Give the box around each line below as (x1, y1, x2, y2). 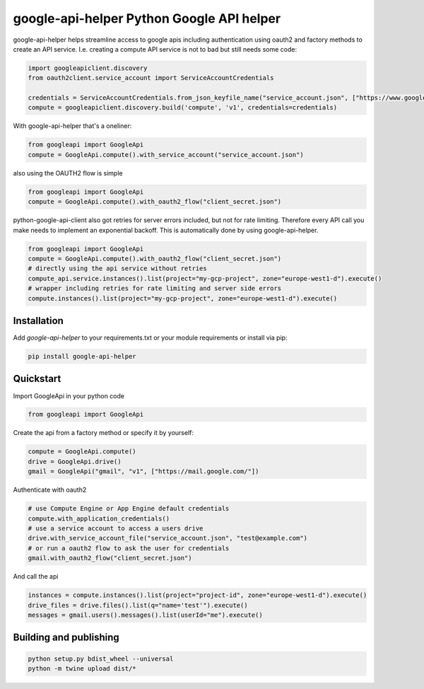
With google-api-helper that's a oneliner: (13, 122, 132, 130)
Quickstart (13, 373, 61, 385)
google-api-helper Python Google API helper (13, 11, 281, 26)
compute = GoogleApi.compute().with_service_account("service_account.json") (28, 151, 304, 158)
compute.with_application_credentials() (28, 514, 170, 523)
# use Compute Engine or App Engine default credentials (28, 504, 230, 513)
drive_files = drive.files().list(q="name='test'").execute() (28, 601, 248, 609)
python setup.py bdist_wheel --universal (28, 654, 174, 663)
